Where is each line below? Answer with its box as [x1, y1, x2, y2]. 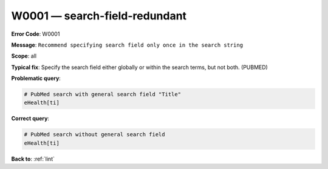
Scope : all [11, 52, 36, 60]
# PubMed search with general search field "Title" [24, 91, 182, 98]
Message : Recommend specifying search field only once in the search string [11, 41, 243, 48]
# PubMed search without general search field [24, 131, 165, 138]
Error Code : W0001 [11, 30, 60, 38]
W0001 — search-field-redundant [11, 9, 187, 22]
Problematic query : [11, 75, 61, 82]
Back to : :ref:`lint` [11, 155, 55, 162]
